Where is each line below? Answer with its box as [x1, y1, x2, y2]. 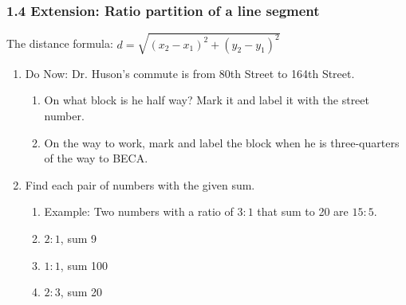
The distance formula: [6, 35, 113, 52]
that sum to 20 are [257, 203, 349, 220]
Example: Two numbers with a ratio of [44, 203, 234, 220]
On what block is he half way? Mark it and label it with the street [44, 92, 369, 108]
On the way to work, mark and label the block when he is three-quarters [44, 134, 400, 151]
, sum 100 [60, 256, 108, 273]
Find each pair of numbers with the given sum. [25, 176, 255, 193]
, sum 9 [60, 229, 97, 246]
